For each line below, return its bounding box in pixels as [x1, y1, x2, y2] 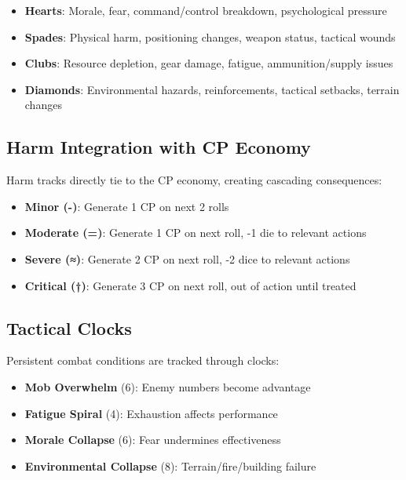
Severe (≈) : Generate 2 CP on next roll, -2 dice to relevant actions [24, 250, 350, 267]
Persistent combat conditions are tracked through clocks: [6, 352, 280, 369]
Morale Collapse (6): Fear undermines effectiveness [24, 431, 281, 448]
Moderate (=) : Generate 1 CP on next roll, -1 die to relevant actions [24, 224, 367, 241]
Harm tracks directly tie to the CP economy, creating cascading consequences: [6, 172, 382, 188]
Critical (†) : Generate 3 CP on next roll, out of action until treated [24, 277, 357, 293]
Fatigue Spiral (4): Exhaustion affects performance [24, 405, 278, 421]
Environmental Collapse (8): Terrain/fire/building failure [24, 457, 316, 474]
